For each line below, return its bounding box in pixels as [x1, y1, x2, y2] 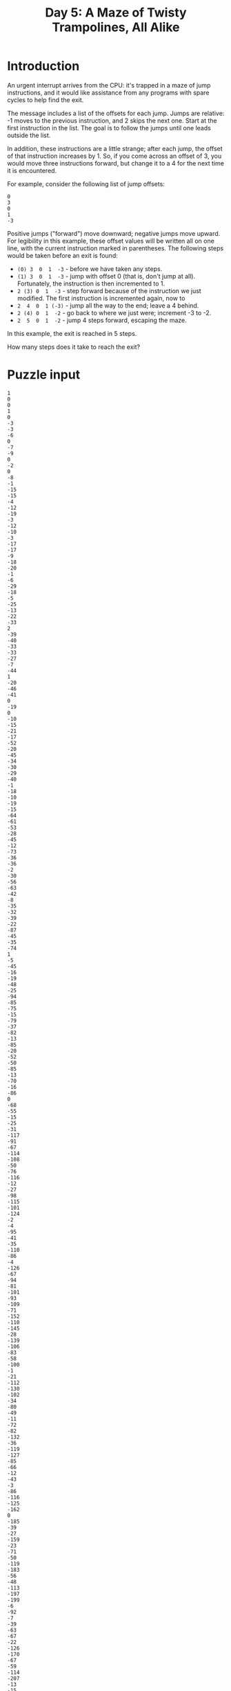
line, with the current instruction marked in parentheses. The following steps [7, 243, 224, 252]
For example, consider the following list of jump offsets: [7, 179, 165, 188]
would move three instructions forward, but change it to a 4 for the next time [7, 159, 224, 167]
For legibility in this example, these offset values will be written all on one [7, 237, 215, 245]
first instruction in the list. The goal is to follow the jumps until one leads [7, 123, 212, 132]
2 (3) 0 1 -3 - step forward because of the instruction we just [17, 286, 201, 294]
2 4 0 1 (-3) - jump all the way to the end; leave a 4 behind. [17, 301, 199, 310]
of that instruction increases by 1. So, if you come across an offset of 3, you [7, 152, 222, 160]
